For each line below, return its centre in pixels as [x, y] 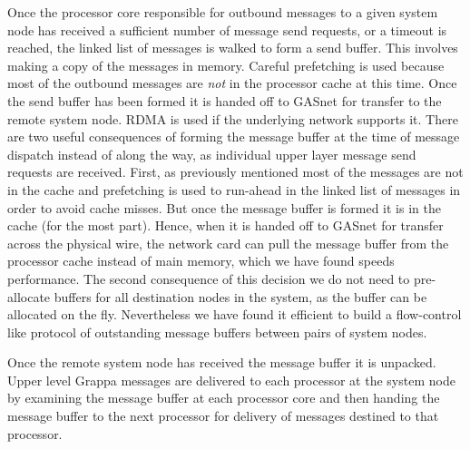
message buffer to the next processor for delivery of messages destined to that [223, 416]
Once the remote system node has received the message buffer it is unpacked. [222, 362]
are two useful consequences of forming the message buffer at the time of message [234, 137]
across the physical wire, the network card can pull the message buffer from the [228, 243]
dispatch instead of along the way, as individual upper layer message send [212, 154]
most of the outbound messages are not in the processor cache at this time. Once [232, 83]
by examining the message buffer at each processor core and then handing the [224, 398]
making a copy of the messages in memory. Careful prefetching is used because [226, 65]
